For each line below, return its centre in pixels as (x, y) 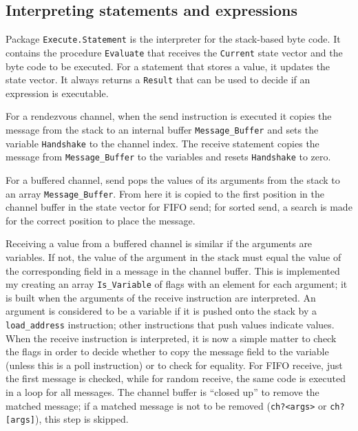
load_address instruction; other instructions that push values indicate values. (170, 324)
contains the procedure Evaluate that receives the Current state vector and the (174, 52)
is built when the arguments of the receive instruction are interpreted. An (161, 297)
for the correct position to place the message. (101, 220)
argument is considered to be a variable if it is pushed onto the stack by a (161, 311)
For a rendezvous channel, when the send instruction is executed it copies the (169, 116)
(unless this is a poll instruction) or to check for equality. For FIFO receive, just (174, 365)
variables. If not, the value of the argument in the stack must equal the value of (173, 256)
